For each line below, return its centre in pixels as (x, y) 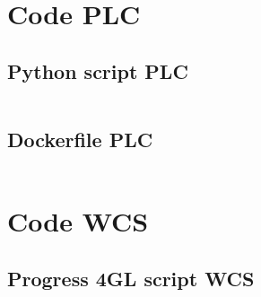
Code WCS (78, 220)
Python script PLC (98, 70)
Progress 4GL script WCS (131, 278)
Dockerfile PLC (80, 139)
